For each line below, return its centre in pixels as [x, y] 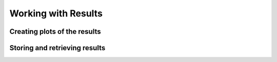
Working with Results [56, 13]
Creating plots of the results [55, 32]
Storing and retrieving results [57, 48]
